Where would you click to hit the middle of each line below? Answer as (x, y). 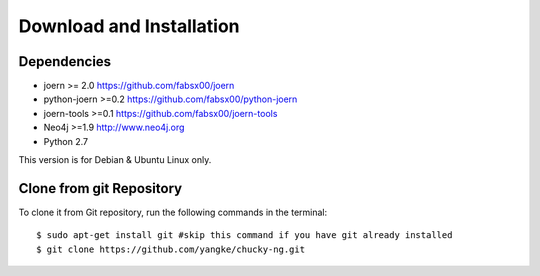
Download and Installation (129, 26)
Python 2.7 (66, 141)
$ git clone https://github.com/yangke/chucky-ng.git (170, 249)
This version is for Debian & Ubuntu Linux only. (115, 160)
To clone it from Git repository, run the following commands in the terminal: (173, 212)
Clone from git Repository (100, 188)
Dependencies (65, 61)
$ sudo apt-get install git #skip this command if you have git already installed (244, 235)
